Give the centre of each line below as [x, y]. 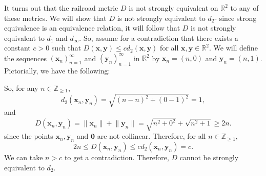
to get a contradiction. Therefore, [117, 157]
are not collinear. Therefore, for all [151, 136]
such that [66, 48]
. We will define [233, 48]
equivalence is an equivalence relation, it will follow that [92, 28]
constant [17, 48]
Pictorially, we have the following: [57, 71]
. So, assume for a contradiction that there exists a [159, 37]
